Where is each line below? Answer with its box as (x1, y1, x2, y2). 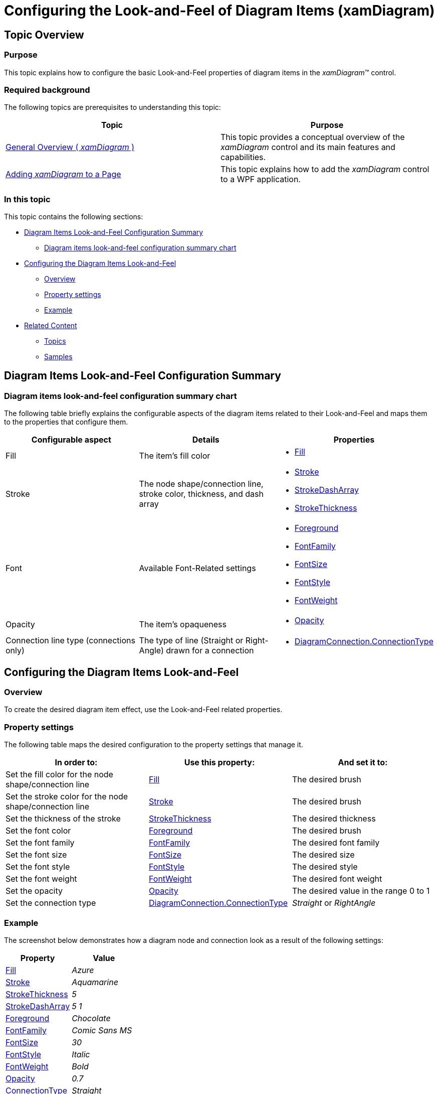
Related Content (24, 321, 77, 330)
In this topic (4, 194, 51, 204)
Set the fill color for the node (6, 769, 113, 780)
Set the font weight (6, 874, 77, 884)
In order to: (55, 757, 98, 768)
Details (192, 435, 220, 445)
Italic (72, 1049, 90, 1059)
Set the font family (6, 838, 75, 848)
